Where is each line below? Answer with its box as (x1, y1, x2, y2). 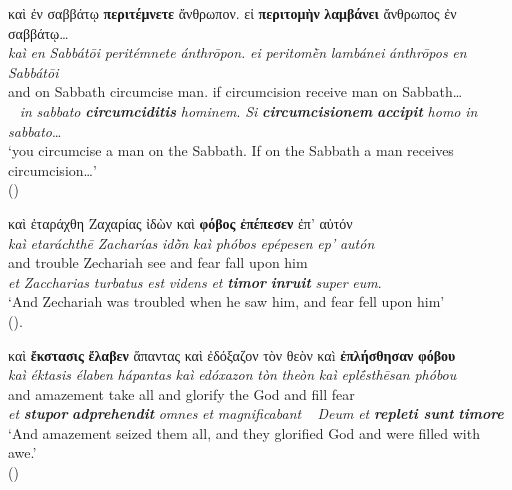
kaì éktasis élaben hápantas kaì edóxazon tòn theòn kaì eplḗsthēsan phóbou (8, 364, 457, 385)
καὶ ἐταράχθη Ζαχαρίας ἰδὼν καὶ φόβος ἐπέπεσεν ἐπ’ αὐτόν (8, 212, 353, 233)
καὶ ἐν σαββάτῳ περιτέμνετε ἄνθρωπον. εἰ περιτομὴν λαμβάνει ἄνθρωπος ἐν (8, 3, 457, 23)
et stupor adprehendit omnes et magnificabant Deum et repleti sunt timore (8, 403, 504, 424)
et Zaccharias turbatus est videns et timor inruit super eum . (8, 271, 382, 292)
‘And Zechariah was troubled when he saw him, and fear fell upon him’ (8, 291, 445, 312)
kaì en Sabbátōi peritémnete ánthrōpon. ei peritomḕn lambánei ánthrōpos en (8, 42, 467, 63)
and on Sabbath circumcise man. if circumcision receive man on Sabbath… (8, 81, 463, 102)
